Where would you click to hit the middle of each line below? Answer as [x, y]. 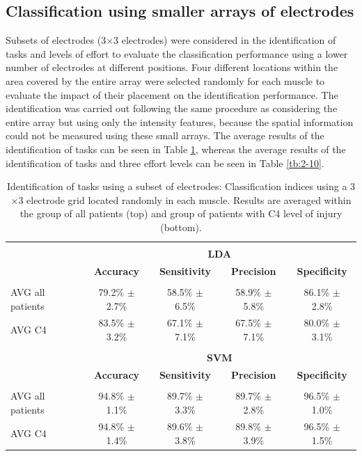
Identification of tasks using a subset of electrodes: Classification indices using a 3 [181, 186]
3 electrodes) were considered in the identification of [225, 40]
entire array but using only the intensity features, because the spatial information [180, 121]
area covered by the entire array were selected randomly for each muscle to [165, 80]
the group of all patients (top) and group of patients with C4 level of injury [181, 213]
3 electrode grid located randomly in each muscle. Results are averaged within [185, 199]
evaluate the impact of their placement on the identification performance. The [172, 94]
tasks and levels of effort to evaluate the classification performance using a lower [177, 53]
